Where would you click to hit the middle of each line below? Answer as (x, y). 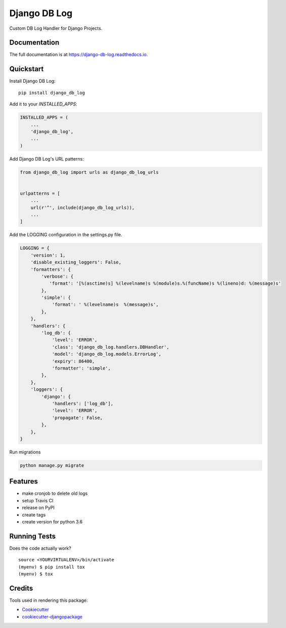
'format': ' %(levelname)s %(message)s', (105, 305)
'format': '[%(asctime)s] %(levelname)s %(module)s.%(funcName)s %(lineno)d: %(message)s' (165, 283)
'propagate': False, (77, 417)
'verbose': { (57, 276)
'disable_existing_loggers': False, (76, 262)
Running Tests (32, 536)
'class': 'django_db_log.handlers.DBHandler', (110, 347)
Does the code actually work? (40, 548)
